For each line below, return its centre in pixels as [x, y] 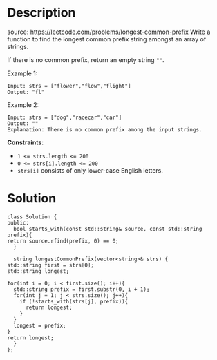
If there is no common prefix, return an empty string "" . [86, 59]
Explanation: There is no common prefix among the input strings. [105, 129]
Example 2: [23, 104]
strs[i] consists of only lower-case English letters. [90, 170]
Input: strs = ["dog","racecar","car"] [65, 117]
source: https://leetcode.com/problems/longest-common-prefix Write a [109, 32]
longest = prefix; [40, 325]
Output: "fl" [26, 92]
